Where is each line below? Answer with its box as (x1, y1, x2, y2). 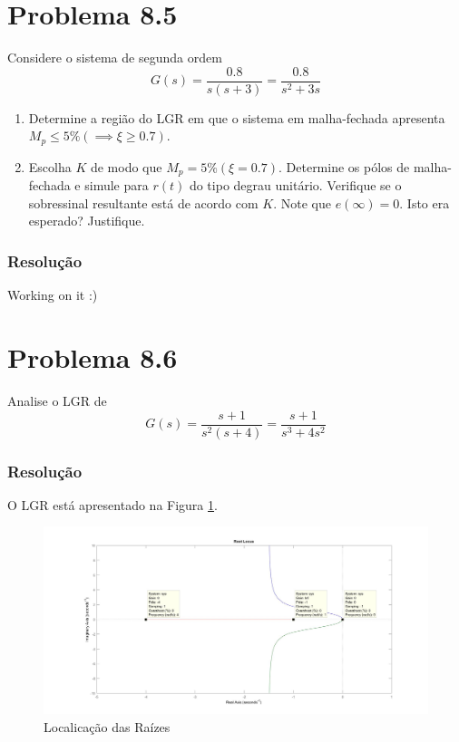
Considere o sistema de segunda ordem (7, 48, 222, 67)
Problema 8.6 (7, 339, 178, 376)
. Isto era (399, 193, 450, 212)
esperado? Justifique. (28, 211, 145, 230)
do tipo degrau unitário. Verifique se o (189, 176, 402, 195)
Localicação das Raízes (44, 717, 171, 736)
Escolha (28, 157, 72, 176)
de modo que (90, 157, 162, 176)
